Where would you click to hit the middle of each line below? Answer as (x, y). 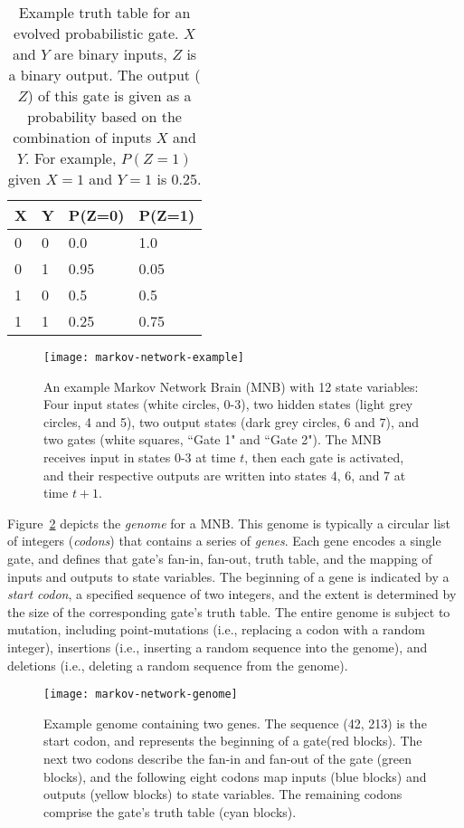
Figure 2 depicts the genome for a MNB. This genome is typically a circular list (229, 523)
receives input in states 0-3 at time (140, 457)
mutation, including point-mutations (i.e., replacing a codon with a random (216, 629)
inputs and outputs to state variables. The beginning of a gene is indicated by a (228, 576)
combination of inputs (82, 137)
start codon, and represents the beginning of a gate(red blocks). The (233, 741)
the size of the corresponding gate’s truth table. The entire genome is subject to (229, 611)
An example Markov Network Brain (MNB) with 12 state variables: (231, 386)
